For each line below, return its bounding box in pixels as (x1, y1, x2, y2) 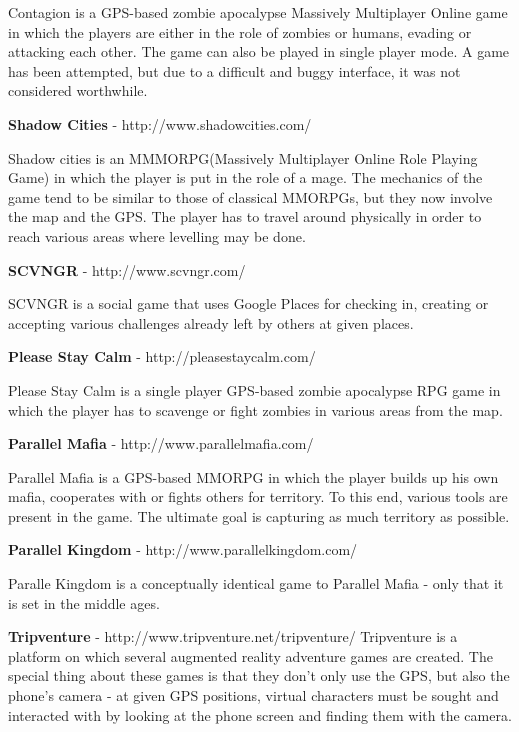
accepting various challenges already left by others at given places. (8, 312, 414, 333)
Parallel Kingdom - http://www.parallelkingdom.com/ (8, 539, 358, 560)
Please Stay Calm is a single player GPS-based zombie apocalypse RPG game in (8, 379, 501, 400)
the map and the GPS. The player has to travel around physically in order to (8, 206, 482, 227)
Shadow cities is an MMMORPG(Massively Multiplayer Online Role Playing (8, 147, 478, 168)
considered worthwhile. (8, 80, 148, 101)
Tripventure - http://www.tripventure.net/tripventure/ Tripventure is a (8, 626, 458, 647)
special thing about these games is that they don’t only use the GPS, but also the (8, 665, 510, 686)
